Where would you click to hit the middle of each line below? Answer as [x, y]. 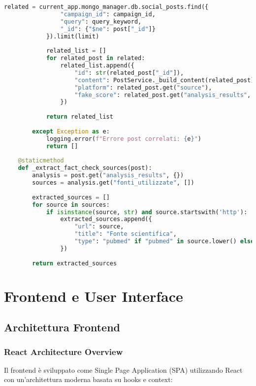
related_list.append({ [97, 65]
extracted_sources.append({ [106, 219]
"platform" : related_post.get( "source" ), [143, 87]
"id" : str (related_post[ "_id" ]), [129, 73]
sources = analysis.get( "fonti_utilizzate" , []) [113, 183]
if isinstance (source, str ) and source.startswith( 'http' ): [147, 212]
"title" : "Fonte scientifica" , [126, 234]
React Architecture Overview [64, 351]
